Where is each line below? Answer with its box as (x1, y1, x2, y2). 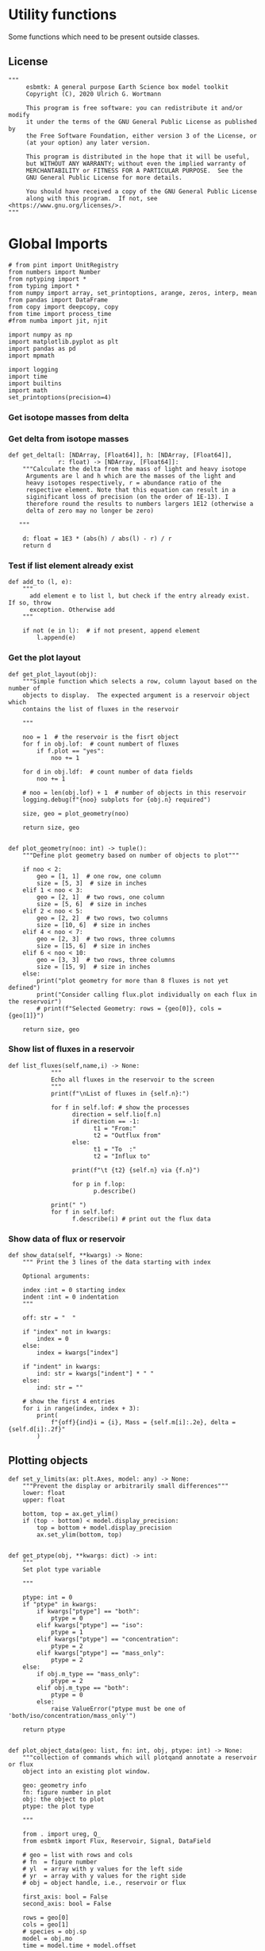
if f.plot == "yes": (36, 746, 105, 755)
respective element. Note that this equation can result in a (25, 485, 236, 494)
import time (8, 372, 48, 380)
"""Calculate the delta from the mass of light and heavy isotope (22, 465, 247, 473)
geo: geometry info (22, 1781, 87, 1789)
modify (8, 111, 30, 119)
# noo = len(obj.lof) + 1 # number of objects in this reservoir (22, 789, 247, 796)
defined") (8, 983, 41, 991)
